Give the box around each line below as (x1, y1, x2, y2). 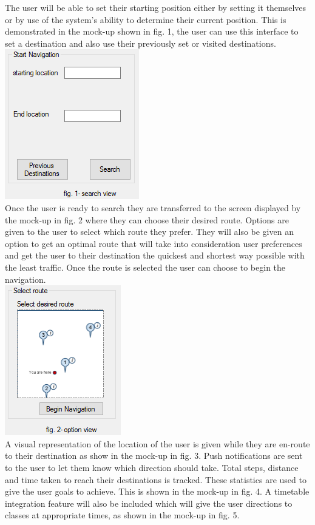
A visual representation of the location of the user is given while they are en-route (5, 437, 310, 450)
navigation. (5, 273, 46, 285)
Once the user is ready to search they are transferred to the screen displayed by (5, 201, 301, 214)
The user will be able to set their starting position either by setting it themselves (5, 1, 307, 13)
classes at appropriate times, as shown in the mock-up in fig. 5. (5, 509, 240, 521)
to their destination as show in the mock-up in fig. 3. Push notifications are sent (5, 449, 303, 462)
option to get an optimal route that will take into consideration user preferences (5, 237, 302, 249)
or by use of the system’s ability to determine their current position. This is (5, 13, 286, 25)
